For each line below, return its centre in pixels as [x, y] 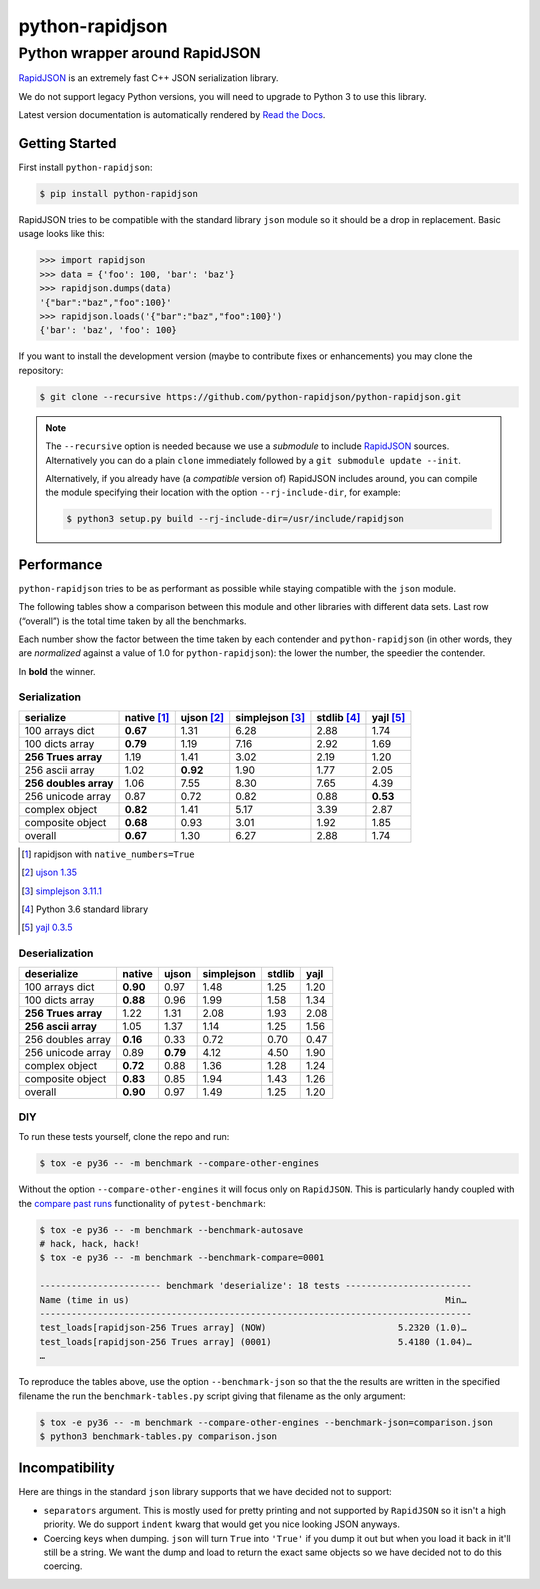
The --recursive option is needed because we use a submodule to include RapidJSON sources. [247, 446]
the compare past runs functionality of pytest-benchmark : [142, 1203]
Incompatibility [66, 1468]
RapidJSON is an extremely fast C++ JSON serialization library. [148, 78]
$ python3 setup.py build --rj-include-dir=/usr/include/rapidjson [235, 519]
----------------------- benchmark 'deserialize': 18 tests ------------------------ [255, 1286]
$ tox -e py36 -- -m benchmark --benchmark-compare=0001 [182, 1258]
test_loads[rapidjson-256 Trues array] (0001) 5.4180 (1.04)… [255, 1341]
